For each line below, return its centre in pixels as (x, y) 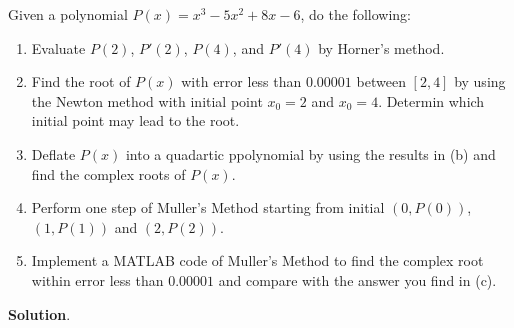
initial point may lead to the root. (135, 120)
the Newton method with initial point (147, 100)
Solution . (39, 313)
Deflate (53, 153)
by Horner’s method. (381, 47)
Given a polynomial (68, 14)
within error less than (97, 279)
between (381, 81)
